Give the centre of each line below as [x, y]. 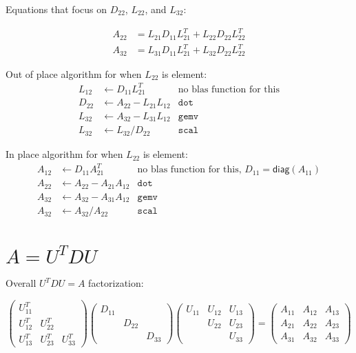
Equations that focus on [56, 9]
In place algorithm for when [64, 154]
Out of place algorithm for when [74, 73]
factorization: [116, 283]
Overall [21, 283]
